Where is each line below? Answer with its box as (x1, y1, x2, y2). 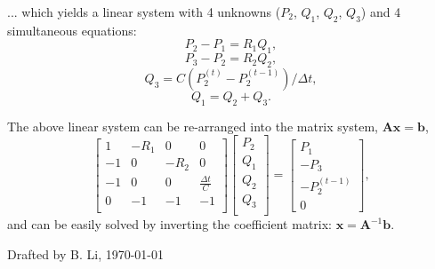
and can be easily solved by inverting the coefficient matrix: (7, 215, 332, 233)
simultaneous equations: (7, 20, 137, 39)
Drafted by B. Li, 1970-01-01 (7, 244, 165, 263)
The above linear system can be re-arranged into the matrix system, (7, 116, 378, 135)
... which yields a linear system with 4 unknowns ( (7, 3, 281, 20)
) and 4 (360, 3, 401, 20)
